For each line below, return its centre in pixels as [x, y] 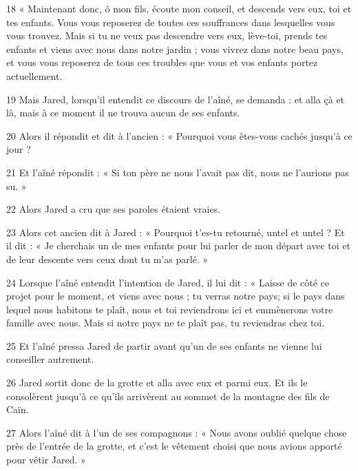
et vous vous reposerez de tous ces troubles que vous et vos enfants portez [162, 62]
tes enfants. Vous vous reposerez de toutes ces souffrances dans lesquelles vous [171, 22]
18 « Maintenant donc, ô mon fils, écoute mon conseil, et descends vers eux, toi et [179, 8]
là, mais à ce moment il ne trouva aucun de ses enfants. [123, 113]
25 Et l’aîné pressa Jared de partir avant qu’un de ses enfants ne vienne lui [164, 345]
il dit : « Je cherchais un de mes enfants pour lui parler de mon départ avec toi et [178, 245]
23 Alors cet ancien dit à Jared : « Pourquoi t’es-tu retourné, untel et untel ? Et [176, 232]
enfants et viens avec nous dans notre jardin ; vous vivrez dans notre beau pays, [175, 49]
